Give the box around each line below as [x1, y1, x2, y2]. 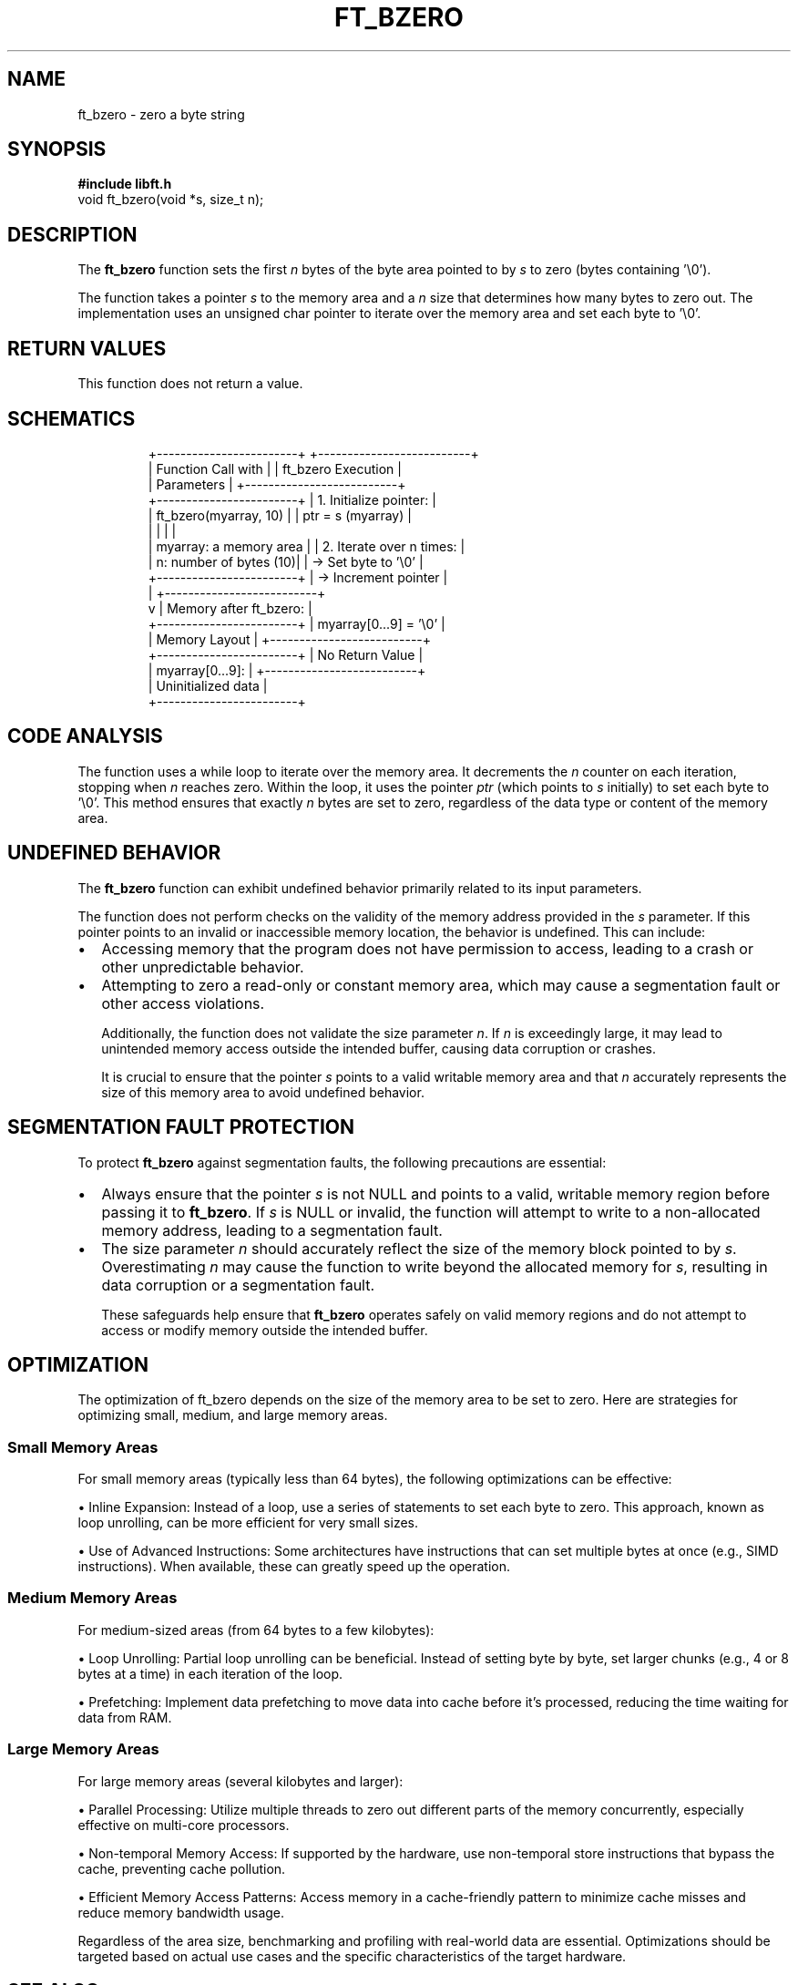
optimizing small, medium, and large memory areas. [77, 1407, 388, 1424]
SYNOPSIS [7, 138, 107, 161]
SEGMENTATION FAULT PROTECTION [7, 1116, 354, 1139]
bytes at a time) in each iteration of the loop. [77, 1665, 343, 1682]
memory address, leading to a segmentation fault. [101, 1220, 443, 1239]
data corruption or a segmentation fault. [101, 1275, 375, 1294]
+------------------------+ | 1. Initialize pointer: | [148, 491, 436, 508]
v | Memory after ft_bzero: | [148, 600, 312, 616]
